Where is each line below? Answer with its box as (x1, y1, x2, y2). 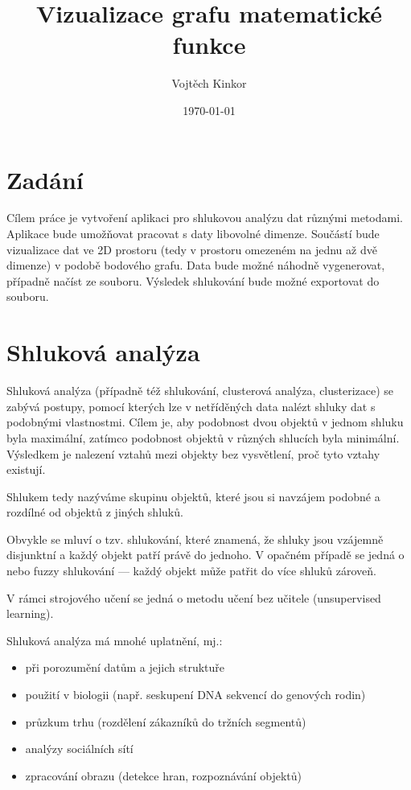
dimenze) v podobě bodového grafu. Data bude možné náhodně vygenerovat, (6, 257, 385, 274)
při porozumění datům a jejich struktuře (25, 659, 225, 676)
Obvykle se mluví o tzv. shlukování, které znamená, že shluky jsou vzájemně (6, 530, 384, 547)
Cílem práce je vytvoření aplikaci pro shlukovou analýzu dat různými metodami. (6, 209, 403, 226)
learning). (6, 605, 54, 622)
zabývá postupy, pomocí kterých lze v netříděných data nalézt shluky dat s (6, 397, 376, 414)
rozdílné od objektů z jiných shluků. (6, 504, 183, 520)
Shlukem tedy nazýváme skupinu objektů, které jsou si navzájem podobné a (6, 488, 380, 504)
